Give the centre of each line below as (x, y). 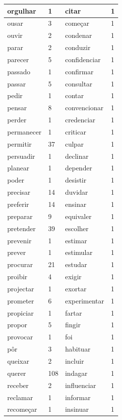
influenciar (81, 385)
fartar (74, 312)
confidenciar (83, 59)
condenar (78, 35)
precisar (19, 192)
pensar (17, 108)
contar (75, 95)
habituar (78, 349)
